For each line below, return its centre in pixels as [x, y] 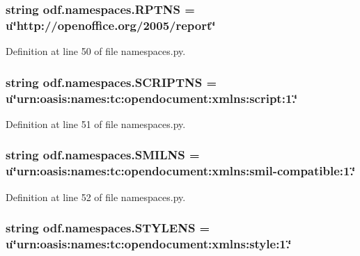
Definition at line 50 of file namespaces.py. [96, 51]
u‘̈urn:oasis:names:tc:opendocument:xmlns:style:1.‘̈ [149, 244]
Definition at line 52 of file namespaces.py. [96, 197]
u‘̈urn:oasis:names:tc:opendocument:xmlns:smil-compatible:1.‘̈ [181, 171]
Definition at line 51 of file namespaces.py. [96, 123]
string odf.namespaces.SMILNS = [103, 155]
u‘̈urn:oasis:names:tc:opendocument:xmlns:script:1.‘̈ [152, 98]
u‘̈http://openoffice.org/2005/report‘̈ [111, 25]
